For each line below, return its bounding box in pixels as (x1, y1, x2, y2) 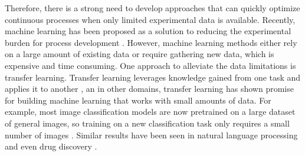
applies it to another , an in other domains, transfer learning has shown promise (5, 82, 294, 95)
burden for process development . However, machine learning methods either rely (5, 36, 297, 48)
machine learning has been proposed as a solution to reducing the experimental (5, 25, 291, 37)
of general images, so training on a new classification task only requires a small (5, 117, 290, 129)
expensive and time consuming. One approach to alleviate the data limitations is (5, 59, 296, 71)
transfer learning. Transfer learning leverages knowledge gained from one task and (5, 71, 301, 83)
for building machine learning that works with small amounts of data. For (5, 94, 271, 106)
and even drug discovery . (5, 140, 97, 152)
